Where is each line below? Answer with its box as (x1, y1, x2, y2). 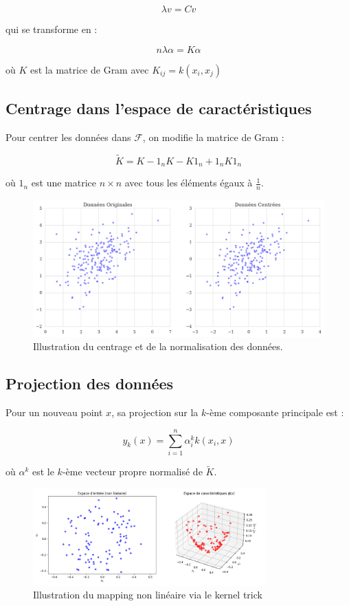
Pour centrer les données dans (5, 129, 131, 144)
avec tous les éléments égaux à (124, 175, 253, 190)
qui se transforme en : (5, 22, 98, 36)
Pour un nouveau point (5, 405, 103, 420)
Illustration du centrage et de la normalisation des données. (33, 339, 283, 354)
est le (32, 464, 54, 479)
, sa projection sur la (111, 405, 199, 420)
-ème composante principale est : (206, 405, 344, 420)
